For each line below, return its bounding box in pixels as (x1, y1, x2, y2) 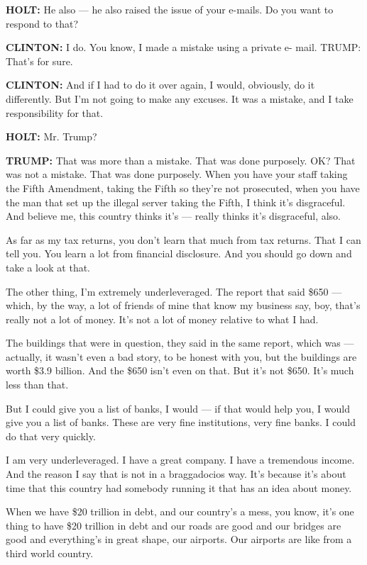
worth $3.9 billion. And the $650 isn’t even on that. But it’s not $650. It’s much (6, 363, 354, 378)
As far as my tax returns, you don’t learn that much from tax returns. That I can (6, 232, 361, 247)
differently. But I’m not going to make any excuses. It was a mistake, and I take (6, 91, 354, 106)
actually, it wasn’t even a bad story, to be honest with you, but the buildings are (6, 349, 357, 364)
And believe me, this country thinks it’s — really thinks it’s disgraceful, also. (6, 208, 341, 223)
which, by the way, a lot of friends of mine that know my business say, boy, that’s (6, 298, 361, 313)
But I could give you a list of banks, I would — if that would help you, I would (6, 401, 350, 415)
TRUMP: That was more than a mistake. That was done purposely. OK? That (6, 152, 356, 167)
